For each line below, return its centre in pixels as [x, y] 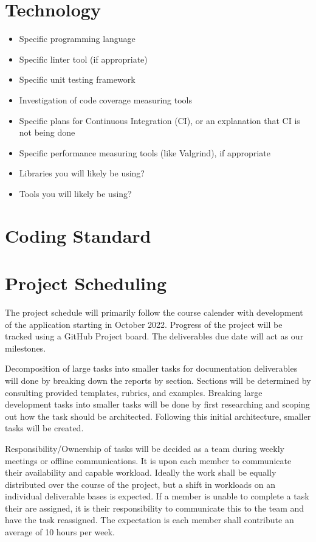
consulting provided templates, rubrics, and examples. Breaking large [134, 392]
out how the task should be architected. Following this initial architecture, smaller [158, 416]
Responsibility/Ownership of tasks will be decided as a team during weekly [145, 448]
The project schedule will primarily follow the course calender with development [154, 312]
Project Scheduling [86, 283]
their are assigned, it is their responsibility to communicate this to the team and [155, 508]
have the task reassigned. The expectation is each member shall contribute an [149, 520]
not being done [47, 132]
